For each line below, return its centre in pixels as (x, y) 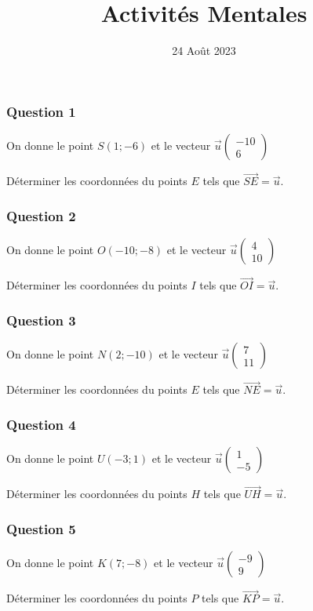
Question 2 (41, 215)
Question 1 (41, 111)
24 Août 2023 (204, 51)
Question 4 (41, 424)
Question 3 (41, 320)
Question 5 (41, 528)
